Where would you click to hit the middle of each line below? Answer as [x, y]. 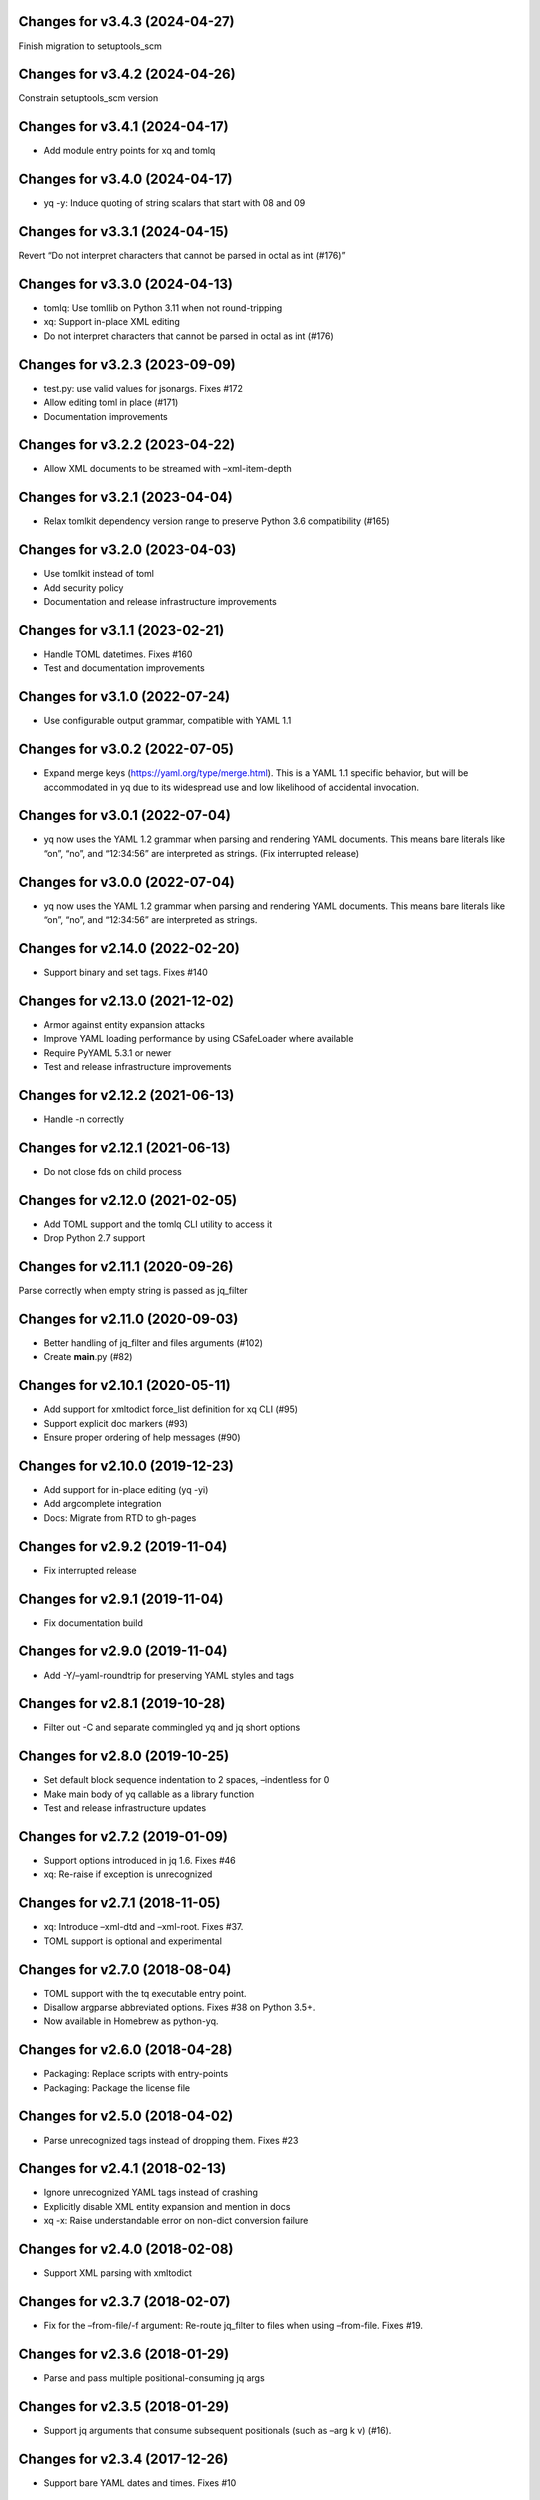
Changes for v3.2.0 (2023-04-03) [127, 550]
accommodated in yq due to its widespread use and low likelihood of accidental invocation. [231, 787]
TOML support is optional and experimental [132, 1941]
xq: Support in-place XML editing [111, 322]
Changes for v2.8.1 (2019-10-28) [122, 1703]
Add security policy [83, 587]
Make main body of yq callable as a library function [149, 1794]
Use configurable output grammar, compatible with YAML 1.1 [167, 721]
